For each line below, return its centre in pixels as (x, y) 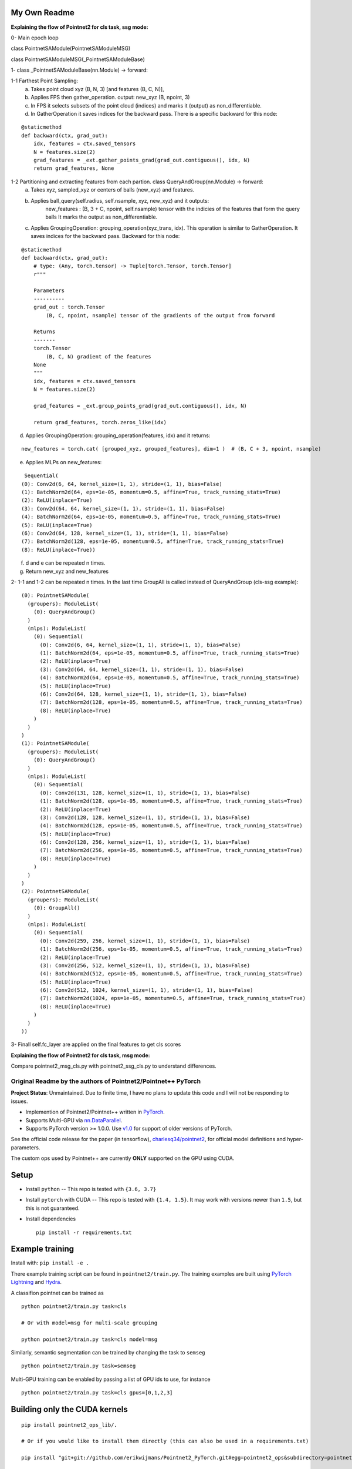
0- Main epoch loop (35, 38)
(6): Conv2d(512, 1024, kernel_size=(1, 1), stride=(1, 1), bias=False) (146, 990)
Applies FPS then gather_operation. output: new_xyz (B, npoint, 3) (110, 98)
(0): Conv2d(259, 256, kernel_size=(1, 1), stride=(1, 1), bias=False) (145, 941)
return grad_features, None (74, 168)
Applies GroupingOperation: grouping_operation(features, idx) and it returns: (118, 435)
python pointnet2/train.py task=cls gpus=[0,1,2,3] (97, 1393)
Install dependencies (51, 1219)
